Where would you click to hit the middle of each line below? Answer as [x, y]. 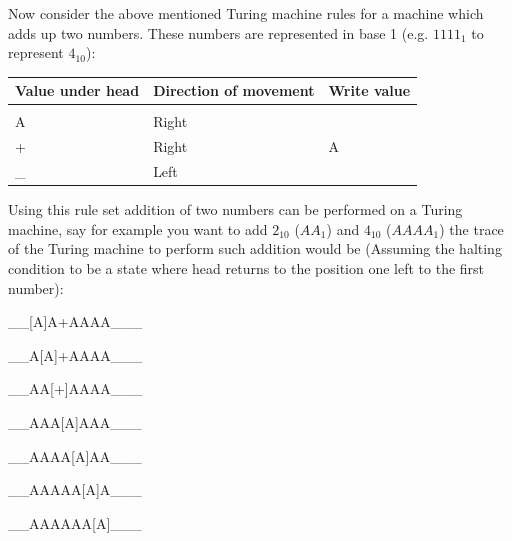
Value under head [77, 90]
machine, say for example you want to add [138, 228]
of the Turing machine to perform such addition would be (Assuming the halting [255, 248]
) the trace [471, 228]
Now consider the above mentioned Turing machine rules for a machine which [246, 13]
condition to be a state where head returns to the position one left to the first [246, 267]
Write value [369, 90]
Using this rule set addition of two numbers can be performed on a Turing [235, 209]
